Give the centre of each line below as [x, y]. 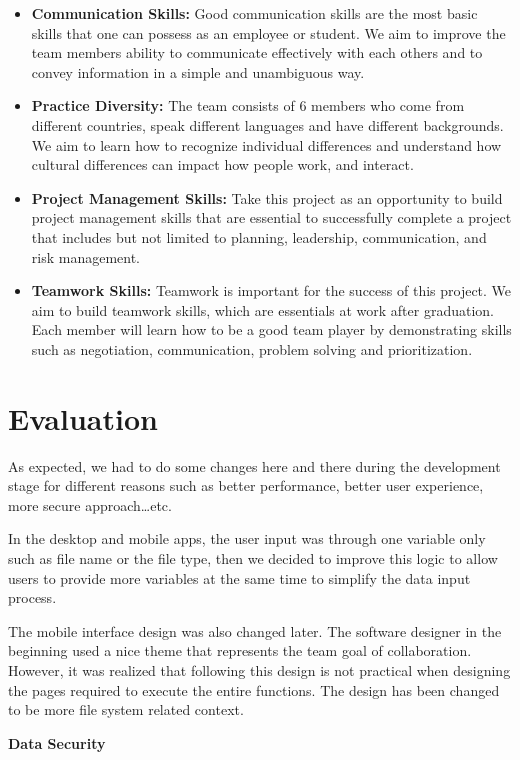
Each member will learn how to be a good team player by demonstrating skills [271, 329]
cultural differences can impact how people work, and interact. [222, 164]
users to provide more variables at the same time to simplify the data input [239, 577]
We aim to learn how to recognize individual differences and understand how [266, 144]
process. [32, 597]
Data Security [57, 742]
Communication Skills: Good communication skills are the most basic [254, 13]
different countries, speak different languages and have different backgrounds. [267, 124]
